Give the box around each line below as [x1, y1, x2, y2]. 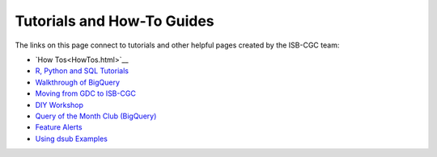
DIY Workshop [35, 100, 84, 109]
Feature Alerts [35, 122, 83, 132]
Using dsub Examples [35, 134, 108, 143]
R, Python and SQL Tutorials [35, 66, 129, 76]
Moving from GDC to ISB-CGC [35, 89, 137, 98]
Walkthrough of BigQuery [35, 77, 121, 87]
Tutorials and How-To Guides [15, 12, 214, 30]
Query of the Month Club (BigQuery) [35, 111, 157, 121]
